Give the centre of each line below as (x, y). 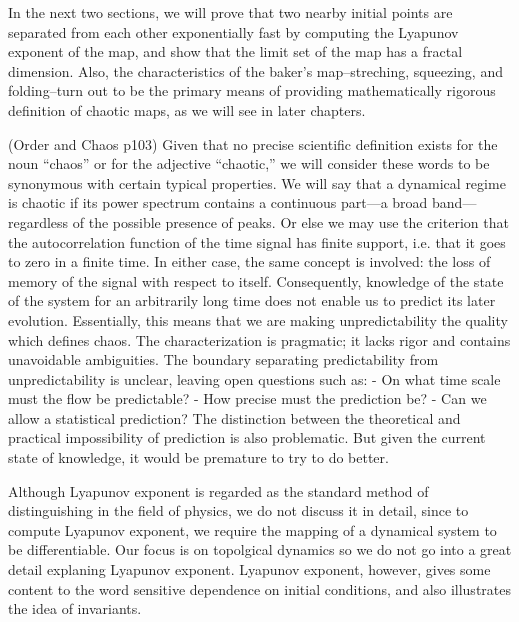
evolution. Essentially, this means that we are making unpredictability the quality (258, 319)
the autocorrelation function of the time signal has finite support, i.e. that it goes (257, 241)
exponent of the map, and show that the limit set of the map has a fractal (235, 51)
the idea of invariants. (75, 608)
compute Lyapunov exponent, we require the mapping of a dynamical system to (252, 529)
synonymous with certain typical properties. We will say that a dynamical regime (257, 182)
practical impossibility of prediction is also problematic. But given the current (247, 437)
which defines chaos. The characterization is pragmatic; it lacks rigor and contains (259, 339)
